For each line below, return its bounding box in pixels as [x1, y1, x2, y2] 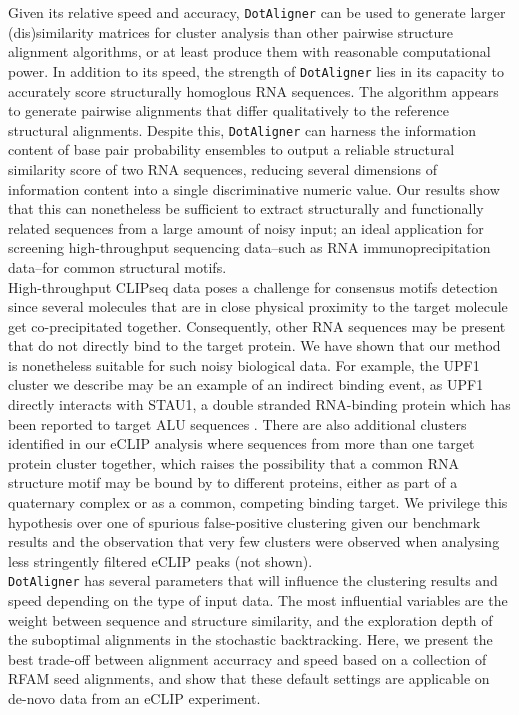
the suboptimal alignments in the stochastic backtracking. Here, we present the [8, 629, 493, 650]
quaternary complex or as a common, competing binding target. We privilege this [8, 492, 508, 513]
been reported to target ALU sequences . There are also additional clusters [8, 413, 467, 434]
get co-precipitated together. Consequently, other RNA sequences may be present [8, 315, 506, 336]
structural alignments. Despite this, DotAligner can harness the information [8, 119, 476, 140]
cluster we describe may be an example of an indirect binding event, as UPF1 [8, 374, 484, 395]
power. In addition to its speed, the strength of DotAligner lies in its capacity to [8, 60, 504, 81]
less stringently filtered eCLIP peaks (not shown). [8, 550, 313, 571]
